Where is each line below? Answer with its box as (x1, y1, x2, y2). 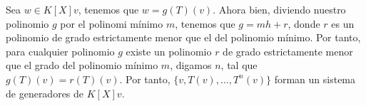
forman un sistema (274, 71, 356, 86)
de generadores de (6, 85, 84, 100)
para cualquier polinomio (6, 43, 115, 58)
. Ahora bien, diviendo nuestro (213, 2, 346, 16)
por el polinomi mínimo (60, 16, 163, 31)
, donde (288, 16, 320, 31)
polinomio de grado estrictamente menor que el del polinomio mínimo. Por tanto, (6, 30, 361, 45)
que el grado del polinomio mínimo (6, 58, 158, 73)
